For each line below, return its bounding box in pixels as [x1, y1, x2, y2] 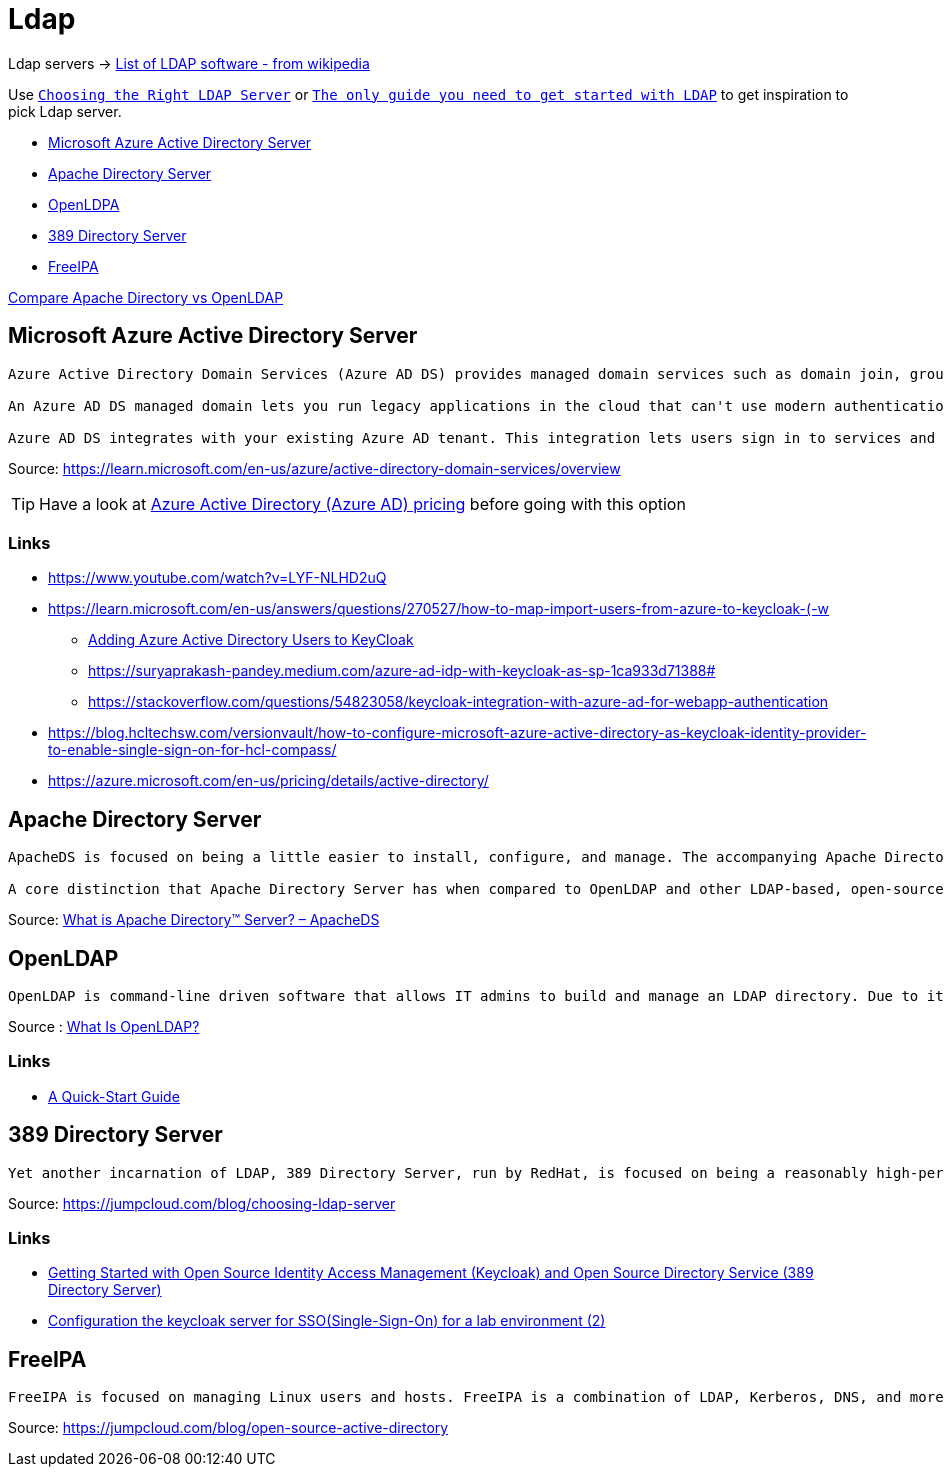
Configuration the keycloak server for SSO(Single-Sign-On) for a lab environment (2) [48, 1312, 606, 1330]
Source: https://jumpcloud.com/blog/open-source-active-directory [8, 1419, 449, 1437]
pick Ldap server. [8, 102, 122, 120]
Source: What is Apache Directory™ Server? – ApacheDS [8, 911, 380, 929]
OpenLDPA [48, 195, 120, 213]
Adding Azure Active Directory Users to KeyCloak [88, 631, 414, 649]
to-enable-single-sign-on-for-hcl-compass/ [48, 741, 337, 759]
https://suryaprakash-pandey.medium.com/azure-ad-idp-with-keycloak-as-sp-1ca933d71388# [88, 662, 716, 680]
